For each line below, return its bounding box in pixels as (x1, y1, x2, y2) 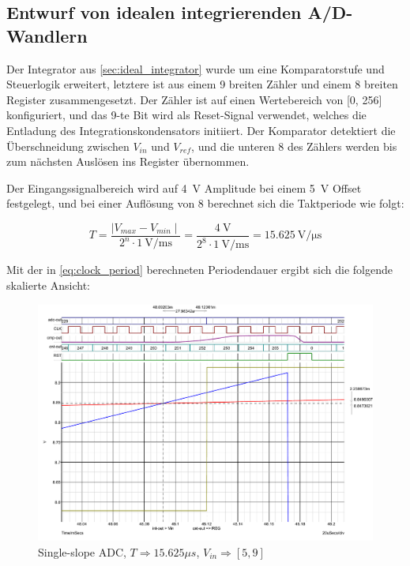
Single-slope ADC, (38, 543, 126, 560)
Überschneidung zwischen (6, 137, 130, 154)
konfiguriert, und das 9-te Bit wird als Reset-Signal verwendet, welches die (6, 107, 367, 123)
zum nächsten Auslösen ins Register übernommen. (6, 153, 250, 170)
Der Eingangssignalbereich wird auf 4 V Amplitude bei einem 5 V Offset (6, 179, 362, 196)
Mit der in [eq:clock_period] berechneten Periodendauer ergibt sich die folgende (6, 261, 393, 278)
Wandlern (6, 23, 88, 47)
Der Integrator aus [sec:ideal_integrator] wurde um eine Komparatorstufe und (6, 60, 385, 77)
